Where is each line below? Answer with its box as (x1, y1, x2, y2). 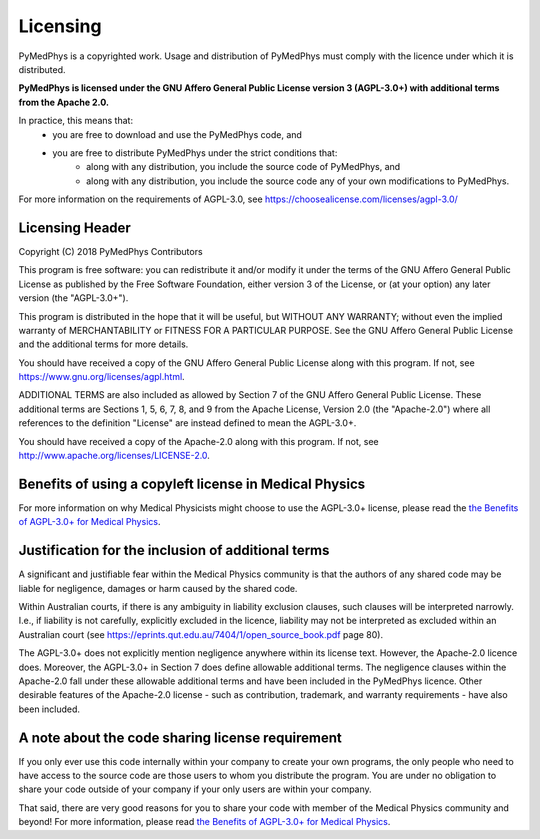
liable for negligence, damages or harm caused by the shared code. (18, 582, 298, 594)
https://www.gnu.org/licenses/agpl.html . (18, 371, 185, 383)
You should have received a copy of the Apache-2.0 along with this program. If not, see (18, 435, 379, 447)
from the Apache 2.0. (18, 96, 110, 108)
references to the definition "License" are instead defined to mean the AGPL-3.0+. (18, 417, 357, 429)
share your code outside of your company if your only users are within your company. (18, 783, 372, 795)
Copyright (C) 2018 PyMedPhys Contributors (18, 245, 204, 257)
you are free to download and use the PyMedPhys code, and (52, 128, 302, 140)
